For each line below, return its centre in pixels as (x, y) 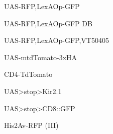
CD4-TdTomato (28, 74)
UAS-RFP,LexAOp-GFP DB (48, 23)
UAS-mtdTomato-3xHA (41, 57)
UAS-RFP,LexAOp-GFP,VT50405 (56, 40)
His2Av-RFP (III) (31, 125)
